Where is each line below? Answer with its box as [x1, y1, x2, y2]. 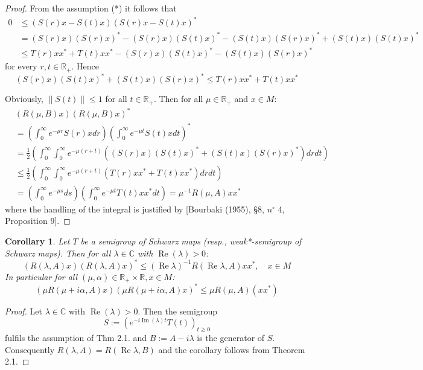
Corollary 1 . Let [5, 234, 70, 247]
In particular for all [5, 270, 78, 282]
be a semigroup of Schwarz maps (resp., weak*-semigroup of [80, 234, 302, 247]
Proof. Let [5, 304, 42, 317]
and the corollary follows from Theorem [158, 343, 305, 356]
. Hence [71, 60, 99, 72]
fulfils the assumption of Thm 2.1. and [5, 331, 147, 343]
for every [5, 60, 37, 72]
